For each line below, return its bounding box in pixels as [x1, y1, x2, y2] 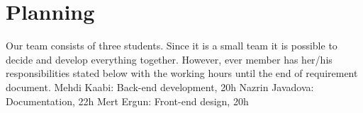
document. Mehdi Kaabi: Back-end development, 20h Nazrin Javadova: [6, 79, 314, 94]
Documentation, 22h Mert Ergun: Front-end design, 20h [6, 93, 249, 108]
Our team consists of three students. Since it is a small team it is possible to [6, 38, 337, 53]
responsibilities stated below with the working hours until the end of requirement [6, 66, 358, 81]
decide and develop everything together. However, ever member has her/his [6, 52, 333, 66]
